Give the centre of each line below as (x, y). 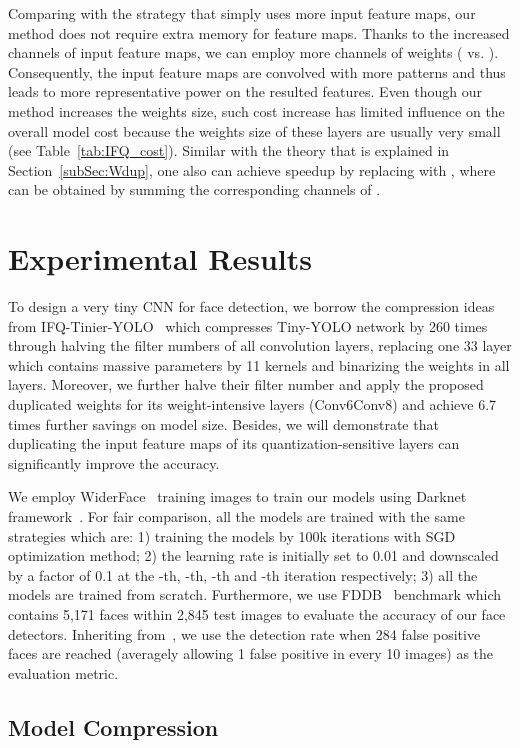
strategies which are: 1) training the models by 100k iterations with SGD (232, 535)
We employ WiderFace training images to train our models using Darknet (237, 496)
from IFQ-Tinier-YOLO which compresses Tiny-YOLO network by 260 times (248, 325)
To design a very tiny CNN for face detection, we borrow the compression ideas (251, 306)
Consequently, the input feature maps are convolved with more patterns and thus (257, 71)
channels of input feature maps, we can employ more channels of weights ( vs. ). (253, 52)
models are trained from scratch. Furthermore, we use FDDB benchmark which (255, 594)
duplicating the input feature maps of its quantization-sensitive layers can (234, 443)
